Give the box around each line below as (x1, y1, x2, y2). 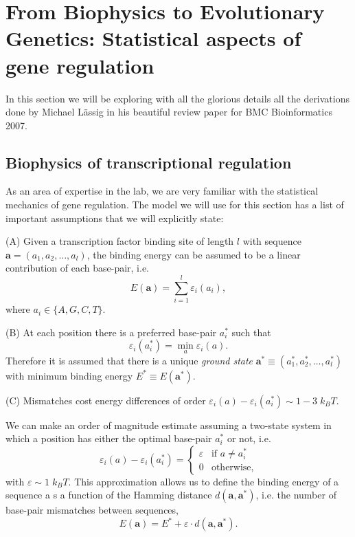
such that (231, 325, 271, 339)
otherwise (211, 463, 251, 473)
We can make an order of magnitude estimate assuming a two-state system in (5, 417, 332, 432)
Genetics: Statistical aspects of (5, 24, 301, 52)
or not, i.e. (227, 431, 271, 446)
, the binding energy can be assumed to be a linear (87, 247, 301, 261)
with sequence (242, 234, 301, 248)
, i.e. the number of (255, 487, 336, 502)
